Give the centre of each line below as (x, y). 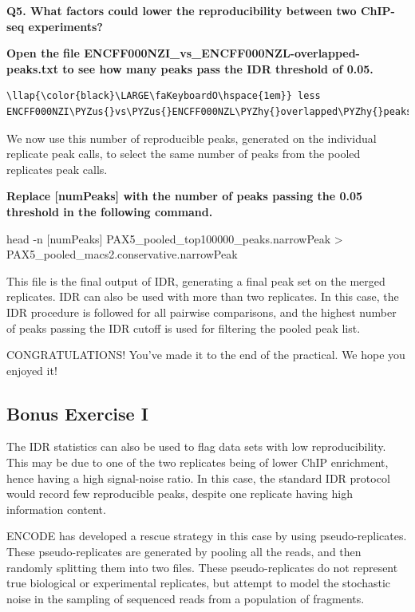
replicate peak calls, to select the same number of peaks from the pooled (184, 154)
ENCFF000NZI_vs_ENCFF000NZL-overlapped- (222, 53)
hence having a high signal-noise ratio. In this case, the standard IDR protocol (198, 478)
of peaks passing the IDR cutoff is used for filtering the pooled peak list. (184, 328)
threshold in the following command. (110, 211)
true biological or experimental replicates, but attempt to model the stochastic (199, 583)
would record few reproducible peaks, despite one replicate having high (180, 494)
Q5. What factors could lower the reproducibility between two (182, 10)
